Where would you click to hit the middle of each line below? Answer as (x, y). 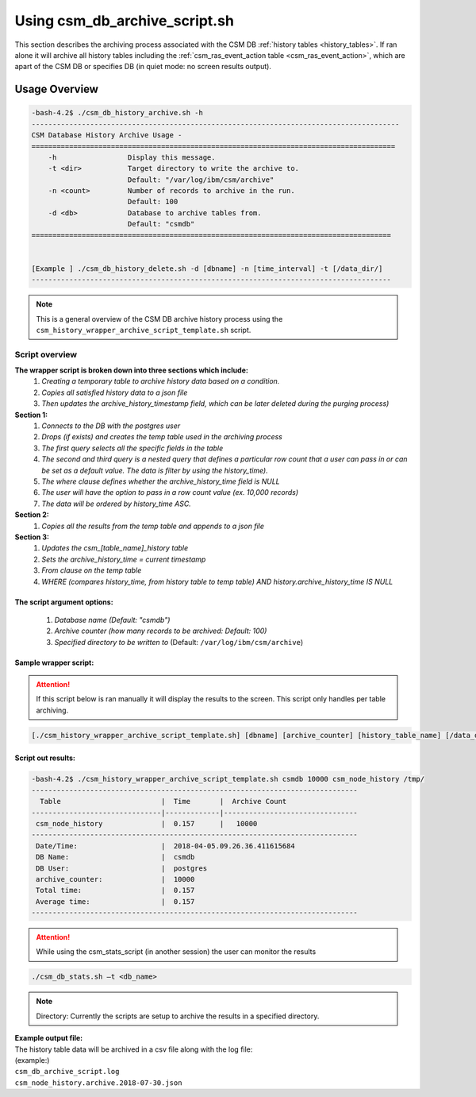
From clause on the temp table (92, 570)
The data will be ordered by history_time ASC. (117, 504)
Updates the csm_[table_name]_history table (115, 548)
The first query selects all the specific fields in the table (132, 448)
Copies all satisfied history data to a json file (115, 392)
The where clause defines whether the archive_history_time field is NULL (161, 481)
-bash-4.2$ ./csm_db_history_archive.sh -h (117, 113)
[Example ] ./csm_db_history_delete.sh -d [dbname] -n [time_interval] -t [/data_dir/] (207, 268)
